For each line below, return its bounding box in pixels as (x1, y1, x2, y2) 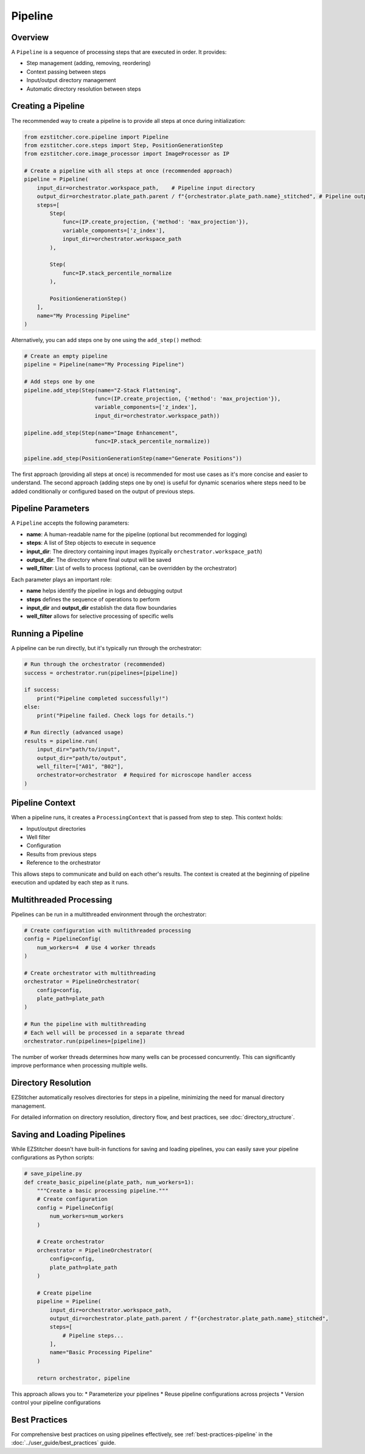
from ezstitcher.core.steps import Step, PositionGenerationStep (24, 142, 223, 149)
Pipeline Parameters (11, 503, 89, 514)
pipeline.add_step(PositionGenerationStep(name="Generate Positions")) (24, 455, 243, 462)
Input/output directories (26, 825, 86, 832)
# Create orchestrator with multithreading (24, 970, 156, 976)
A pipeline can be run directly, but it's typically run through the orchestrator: (11, 645, 202, 652)
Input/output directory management (26, 77, 116, 84)
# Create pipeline (36, 1289, 92, 1296)
